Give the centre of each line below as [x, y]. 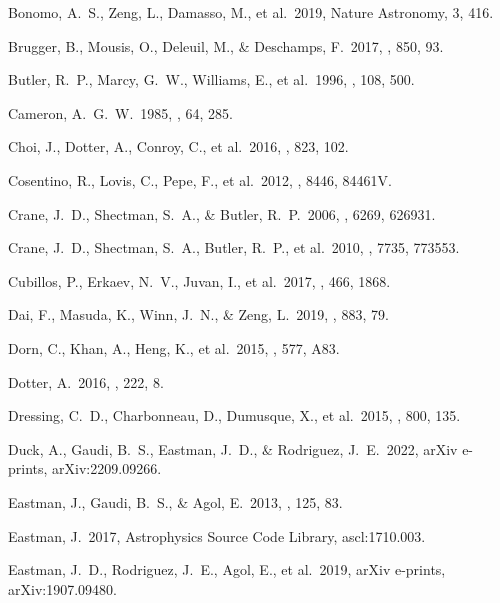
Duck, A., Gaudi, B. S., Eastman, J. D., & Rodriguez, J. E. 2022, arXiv [233, 448]
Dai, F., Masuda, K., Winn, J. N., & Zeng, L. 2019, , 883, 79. [198, 314]
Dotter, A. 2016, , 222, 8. [86, 381]
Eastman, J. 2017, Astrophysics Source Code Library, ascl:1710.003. [217, 535]
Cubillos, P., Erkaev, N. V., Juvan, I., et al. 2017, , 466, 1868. [199, 280]
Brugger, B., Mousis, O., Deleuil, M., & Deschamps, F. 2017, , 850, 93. [226, 45]
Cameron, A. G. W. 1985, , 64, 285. [120, 112]
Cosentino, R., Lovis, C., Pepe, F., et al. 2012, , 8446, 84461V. [200, 179]
